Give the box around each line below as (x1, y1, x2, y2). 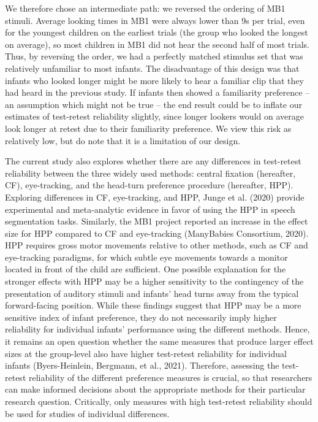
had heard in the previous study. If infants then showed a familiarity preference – (5, 86, 310, 99)
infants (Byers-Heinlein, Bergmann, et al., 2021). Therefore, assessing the (5, 359, 279, 372)
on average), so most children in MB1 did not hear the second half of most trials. (5, 37, 309, 50)
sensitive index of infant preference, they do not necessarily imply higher (5, 310, 277, 323)
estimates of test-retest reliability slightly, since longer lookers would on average (5, 110, 304, 123)
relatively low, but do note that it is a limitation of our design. (5, 134, 241, 147)
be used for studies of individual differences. (5, 407, 170, 420)
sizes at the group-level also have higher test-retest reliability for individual (5, 347, 287, 359)
